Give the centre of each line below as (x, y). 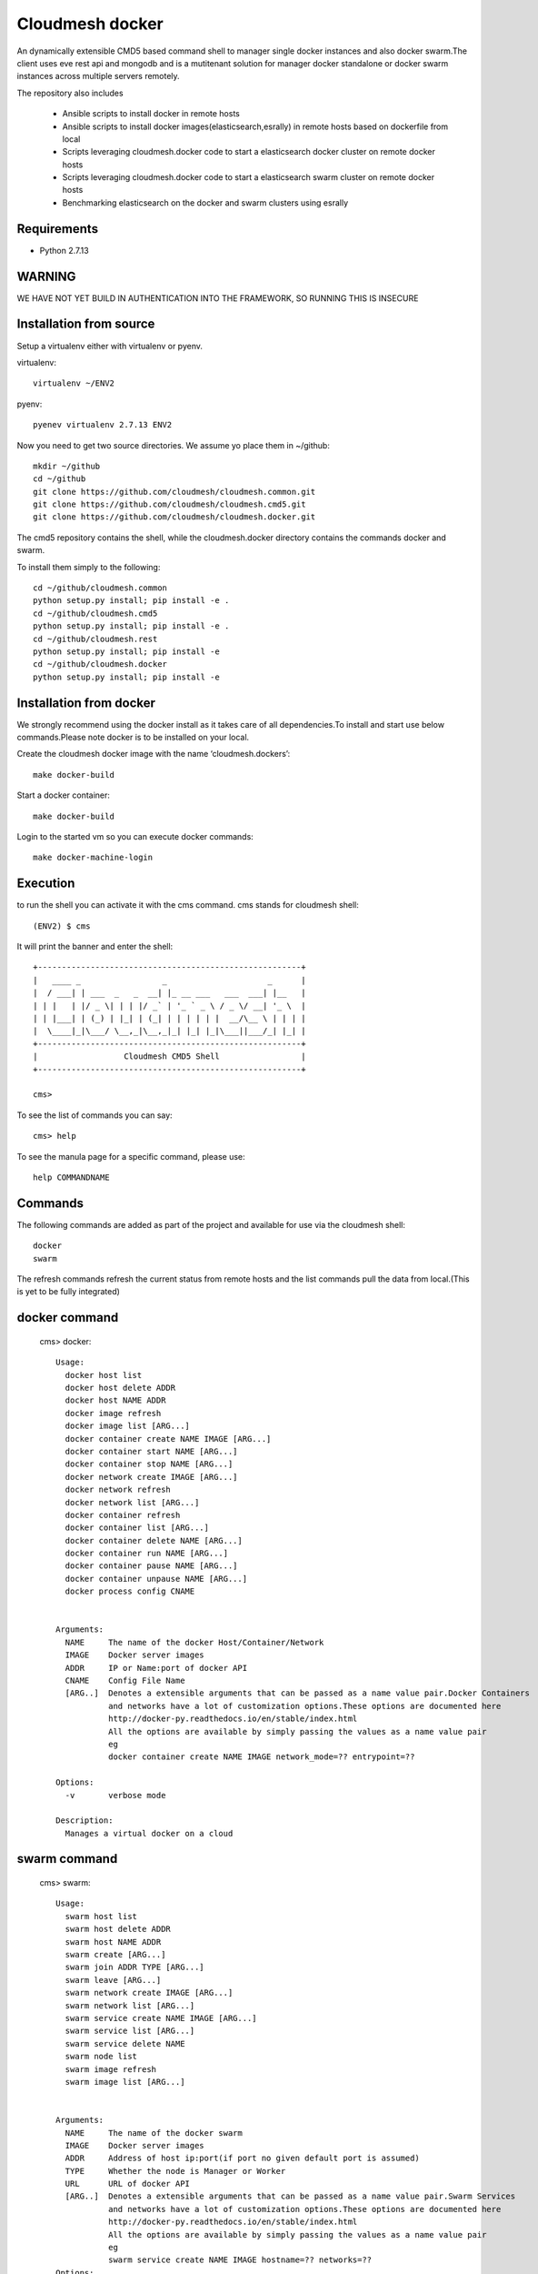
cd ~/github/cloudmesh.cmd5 (95, 613)
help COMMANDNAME (71, 1177)
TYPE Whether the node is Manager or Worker (175, 2171)
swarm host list (101, 1916)
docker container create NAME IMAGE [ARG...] (168, 1439)
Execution (46, 884)
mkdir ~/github (67, 466)
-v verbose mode (115, 1795)
